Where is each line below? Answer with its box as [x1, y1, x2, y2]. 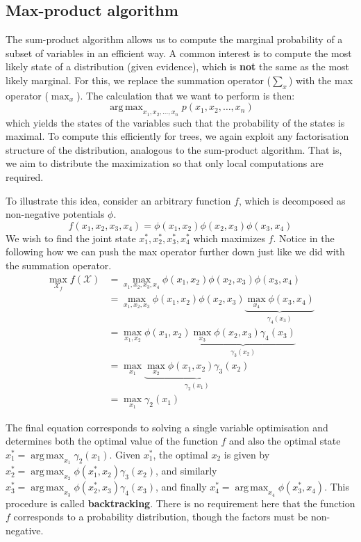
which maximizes [193, 230, 265, 245]
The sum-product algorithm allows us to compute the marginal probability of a [6, 32, 343, 47]
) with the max [288, 72, 353, 87]
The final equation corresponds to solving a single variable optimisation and [6, 420, 328, 434]
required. [6, 169, 44, 184]
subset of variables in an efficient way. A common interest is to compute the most [6, 45, 352, 60]
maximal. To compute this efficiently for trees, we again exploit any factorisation [6, 129, 349, 143]
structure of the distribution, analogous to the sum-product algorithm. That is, [6, 142, 342, 157]
